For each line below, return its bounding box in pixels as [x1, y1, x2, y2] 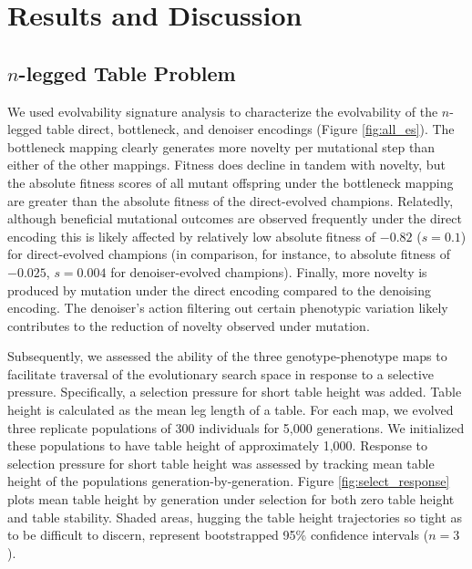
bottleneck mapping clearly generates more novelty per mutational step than [7, 137, 435, 156]
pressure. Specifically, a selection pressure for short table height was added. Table [7, 382, 462, 401]
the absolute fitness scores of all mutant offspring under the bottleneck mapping [7, 172, 454, 191]
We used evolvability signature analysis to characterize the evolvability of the [7, 101, 438, 120]
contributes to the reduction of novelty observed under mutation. [7, 316, 370, 335]
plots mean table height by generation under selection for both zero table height [7, 490, 455, 509]
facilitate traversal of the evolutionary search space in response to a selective [7, 364, 435, 383]
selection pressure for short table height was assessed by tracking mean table [7, 453, 435, 472]
